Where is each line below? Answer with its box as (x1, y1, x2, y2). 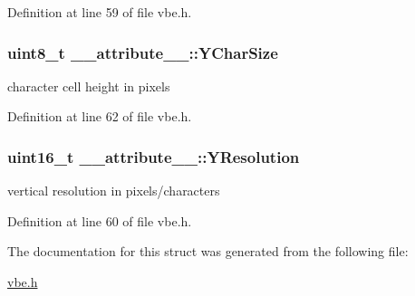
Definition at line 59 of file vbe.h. (7, 3, 192, 21)
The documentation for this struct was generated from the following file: (7, 242, 409, 261)
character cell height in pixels (7, 76, 170, 95)
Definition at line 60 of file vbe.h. (7, 211, 192, 230)
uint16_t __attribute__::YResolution (7, 145, 300, 167)
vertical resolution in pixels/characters (7, 181, 220, 200)
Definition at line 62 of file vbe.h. (7, 107, 192, 126)
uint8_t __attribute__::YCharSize (7, 41, 278, 63)
